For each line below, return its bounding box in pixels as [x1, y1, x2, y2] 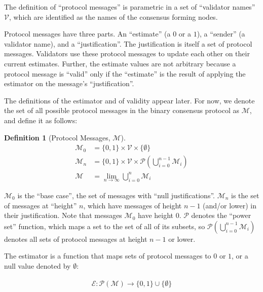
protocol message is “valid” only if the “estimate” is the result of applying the [4, 68, 246, 79]
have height [138, 210, 174, 221]
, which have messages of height [83, 200, 182, 210]
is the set [231, 190, 259, 200]
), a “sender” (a [197, 28, 245, 39]
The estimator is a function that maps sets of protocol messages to [4, 250, 211, 261]
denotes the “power [191, 210, 251, 221]
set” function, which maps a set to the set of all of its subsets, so [4, 221, 205, 231]
